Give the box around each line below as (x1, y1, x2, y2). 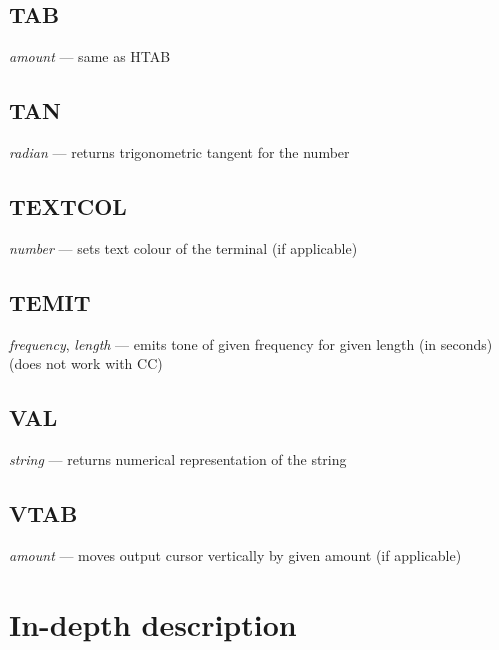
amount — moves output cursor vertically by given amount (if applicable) (9, 544, 462, 565)
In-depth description (9, 603, 297, 644)
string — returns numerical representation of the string (9, 448, 347, 469)
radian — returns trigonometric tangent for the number (9, 142, 350, 162)
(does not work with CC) (9, 353, 163, 374)
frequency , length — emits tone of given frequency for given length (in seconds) (9, 333, 493, 354)
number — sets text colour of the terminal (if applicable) (9, 237, 358, 258)
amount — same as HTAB (9, 46, 171, 67)
